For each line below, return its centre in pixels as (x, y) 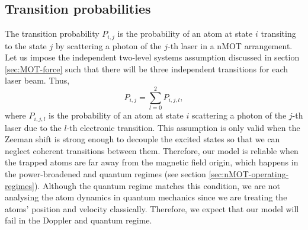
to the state (26, 45)
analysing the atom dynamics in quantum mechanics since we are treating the (146, 197)
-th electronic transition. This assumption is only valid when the (183, 127)
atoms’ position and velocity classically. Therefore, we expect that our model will (152, 208)
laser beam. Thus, (37, 80)
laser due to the (33, 127)
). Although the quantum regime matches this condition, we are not (157, 185)
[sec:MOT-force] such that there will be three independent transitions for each (147, 68)
